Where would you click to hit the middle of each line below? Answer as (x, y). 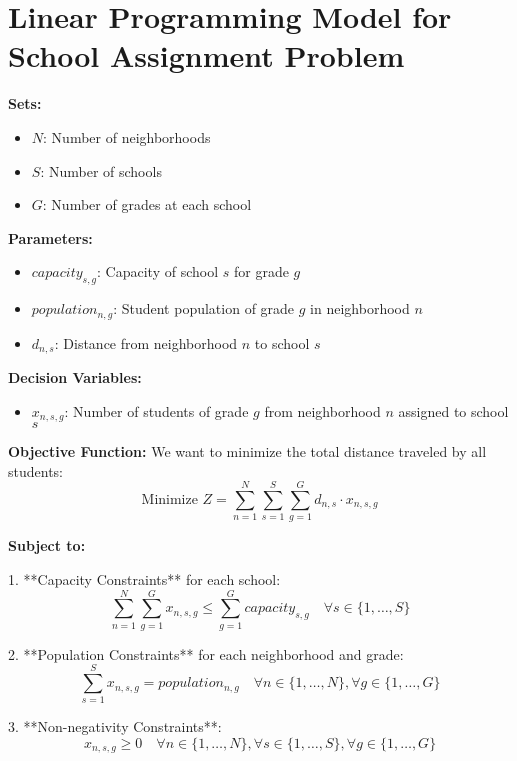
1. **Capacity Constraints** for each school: (144, 578)
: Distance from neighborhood (146, 342)
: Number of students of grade (156, 410)
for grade (261, 271)
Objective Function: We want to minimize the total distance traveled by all (247, 451)
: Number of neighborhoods (127, 136)
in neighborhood (360, 308)
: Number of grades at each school (147, 204)
